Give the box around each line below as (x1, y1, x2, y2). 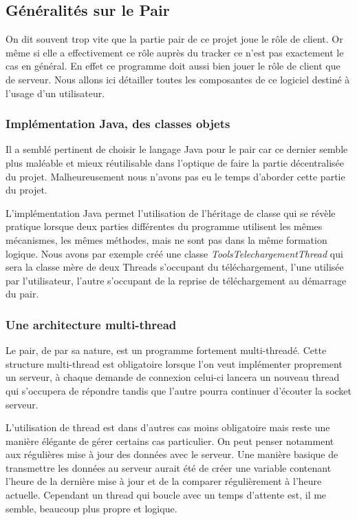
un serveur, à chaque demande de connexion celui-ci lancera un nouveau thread (6, 370, 340, 384)
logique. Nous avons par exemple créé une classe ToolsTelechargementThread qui (6, 246, 343, 260)
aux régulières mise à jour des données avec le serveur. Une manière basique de (6, 447, 338, 461)
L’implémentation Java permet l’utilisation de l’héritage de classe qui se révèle (6, 205, 336, 220)
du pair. (6, 287, 39, 301)
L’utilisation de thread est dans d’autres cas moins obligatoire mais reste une (6, 420, 330, 435)
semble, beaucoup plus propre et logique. (6, 501, 177, 515)
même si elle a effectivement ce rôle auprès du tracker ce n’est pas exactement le (6, 45, 344, 59)
